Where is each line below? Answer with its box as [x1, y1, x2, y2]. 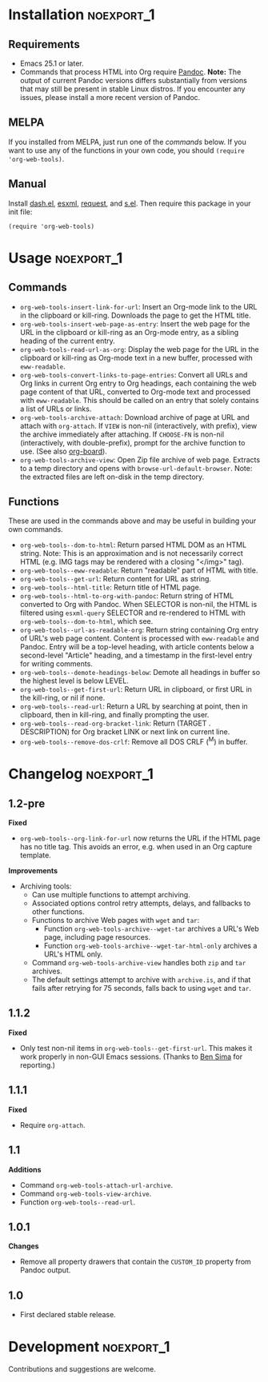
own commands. [8, 525, 63, 534]
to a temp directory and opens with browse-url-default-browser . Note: [19, 463, 253, 473]
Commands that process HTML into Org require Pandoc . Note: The [19, 67, 242, 77]
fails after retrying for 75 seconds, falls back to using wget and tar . [31, 984, 252, 993]
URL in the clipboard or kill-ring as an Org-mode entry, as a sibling [19, 327, 239, 337]
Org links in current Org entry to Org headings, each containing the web [19, 378, 258, 388]
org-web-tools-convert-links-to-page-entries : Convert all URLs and [19, 369, 248, 379]
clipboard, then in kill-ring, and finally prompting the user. [19, 710, 210, 720]
